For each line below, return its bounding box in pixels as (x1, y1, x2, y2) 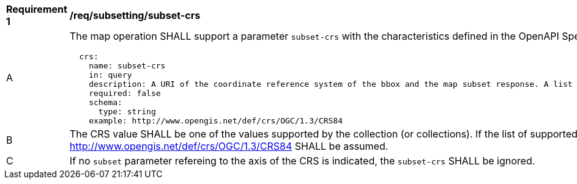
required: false (89, 89, 161, 98)
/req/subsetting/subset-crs (69, 9, 201, 21)
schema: (89, 98, 122, 107)
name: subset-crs (89, 61, 166, 70)
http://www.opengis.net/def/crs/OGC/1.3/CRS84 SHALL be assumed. (69, 140, 389, 152)
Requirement (6, 3, 67, 15)
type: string (98, 107, 156, 116)
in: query (89, 70, 132, 79)
